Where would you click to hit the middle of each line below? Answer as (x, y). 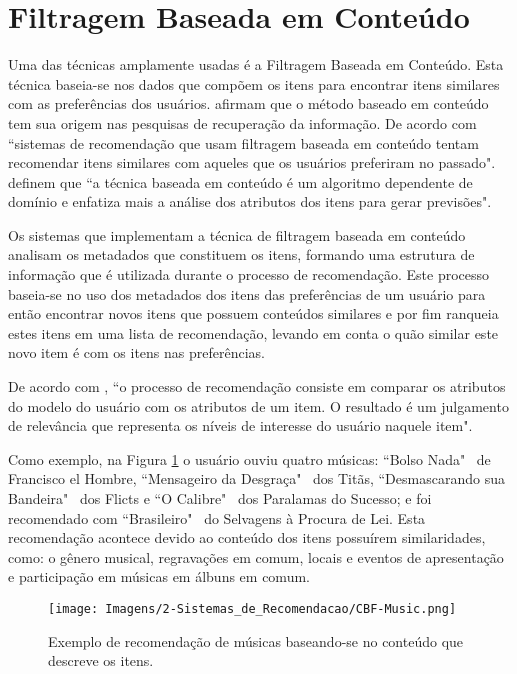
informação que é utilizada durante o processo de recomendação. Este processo (249, 274)
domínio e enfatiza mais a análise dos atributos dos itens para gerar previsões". (250, 201)
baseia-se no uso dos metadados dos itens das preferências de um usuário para (247, 293)
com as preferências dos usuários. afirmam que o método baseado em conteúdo (248, 103)
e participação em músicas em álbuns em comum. (159, 576)
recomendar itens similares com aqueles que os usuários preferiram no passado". (252, 162)
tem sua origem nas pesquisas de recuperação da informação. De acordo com (242, 122)
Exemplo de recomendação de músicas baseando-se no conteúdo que (256, 640)
